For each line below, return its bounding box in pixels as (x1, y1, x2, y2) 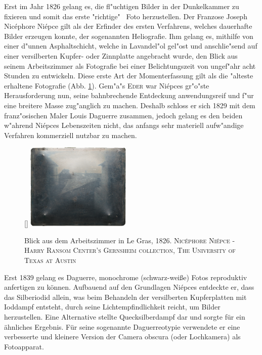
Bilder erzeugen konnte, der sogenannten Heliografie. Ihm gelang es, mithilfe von (4, 30, 253, 41)
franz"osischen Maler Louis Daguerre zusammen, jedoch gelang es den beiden (4, 110, 243, 120)
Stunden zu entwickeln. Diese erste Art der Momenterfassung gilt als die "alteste (4, 70, 253, 81)
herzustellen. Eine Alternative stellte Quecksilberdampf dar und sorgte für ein (4, 311, 245, 322)
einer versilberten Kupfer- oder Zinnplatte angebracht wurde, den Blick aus (4, 50, 238, 61)
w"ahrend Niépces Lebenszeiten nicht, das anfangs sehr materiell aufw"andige (4, 120, 244, 130)
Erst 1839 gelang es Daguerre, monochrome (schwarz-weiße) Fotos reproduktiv (4, 272, 247, 282)
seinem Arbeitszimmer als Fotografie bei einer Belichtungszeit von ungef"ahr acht (4, 60, 256, 71)
